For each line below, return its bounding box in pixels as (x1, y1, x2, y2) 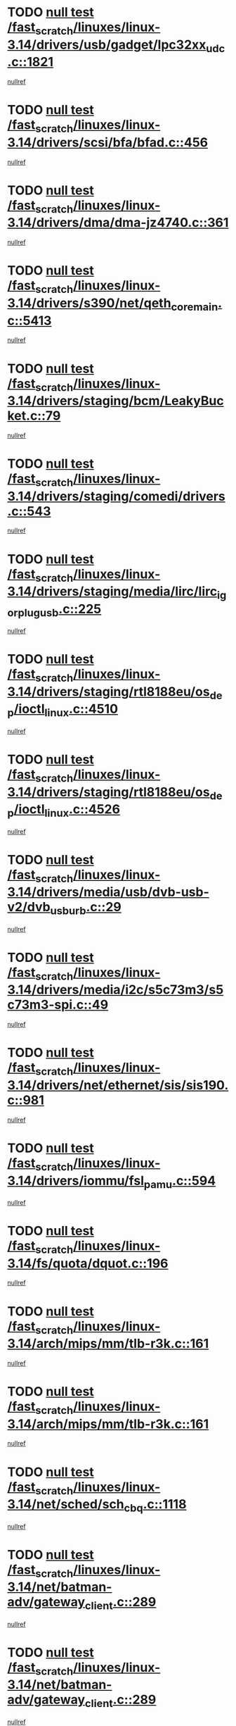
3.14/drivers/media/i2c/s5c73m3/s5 (7, 982, 224, 998)
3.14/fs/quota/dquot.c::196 (7, 1255, 169, 1271)
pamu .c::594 (143, 1172, 216, 1191)
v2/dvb (7, 899, 51, 915)
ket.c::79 (7, 408, 61, 424)
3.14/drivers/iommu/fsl (7, 1172, 144, 1189)
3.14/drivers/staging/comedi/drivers (7, 488, 226, 504)
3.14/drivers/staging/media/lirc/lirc (7, 584, 218, 599)
